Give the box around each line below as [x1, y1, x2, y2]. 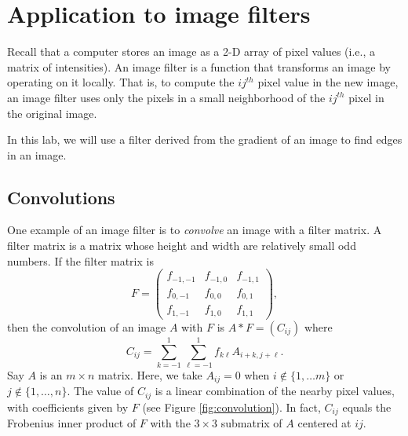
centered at [297, 415, 352, 431]
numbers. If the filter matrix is [7, 252, 154, 269]
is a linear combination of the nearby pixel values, [155, 383, 395, 399]
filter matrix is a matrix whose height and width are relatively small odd [7, 237, 356, 254]
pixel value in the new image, [257, 74, 399, 90]
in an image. [7, 146, 67, 163]
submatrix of [220, 415, 282, 431]
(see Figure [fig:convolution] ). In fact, [142, 398, 321, 415]
